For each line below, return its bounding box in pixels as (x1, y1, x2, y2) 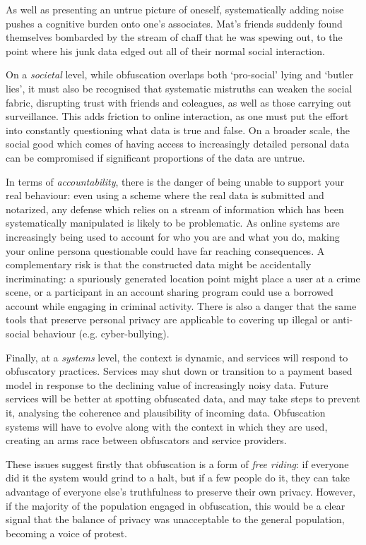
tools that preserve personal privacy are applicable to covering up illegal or (6, 312, 330, 327)
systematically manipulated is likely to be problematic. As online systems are (6, 215, 340, 230)
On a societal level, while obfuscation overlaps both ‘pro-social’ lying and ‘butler (6, 67, 353, 82)
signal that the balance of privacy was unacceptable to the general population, (6, 512, 345, 527)
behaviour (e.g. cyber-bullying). (33, 326, 170, 341)
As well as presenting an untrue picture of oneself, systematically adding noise (6, 2, 344, 16)
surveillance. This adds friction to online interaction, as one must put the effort (6, 109, 349, 124)
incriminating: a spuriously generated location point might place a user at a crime (6, 270, 360, 285)
